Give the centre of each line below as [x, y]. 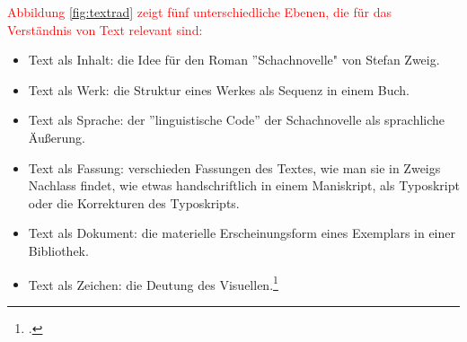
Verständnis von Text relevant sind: [105, 29]
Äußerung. [57, 137]
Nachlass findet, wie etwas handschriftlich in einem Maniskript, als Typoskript [244, 185]
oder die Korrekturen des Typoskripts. [134, 202]
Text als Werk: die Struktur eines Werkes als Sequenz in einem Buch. [219, 89]
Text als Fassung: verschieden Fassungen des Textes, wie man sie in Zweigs [234, 167]
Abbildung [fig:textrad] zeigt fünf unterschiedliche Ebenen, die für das [199, 12]
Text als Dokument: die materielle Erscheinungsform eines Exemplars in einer [242, 233]
